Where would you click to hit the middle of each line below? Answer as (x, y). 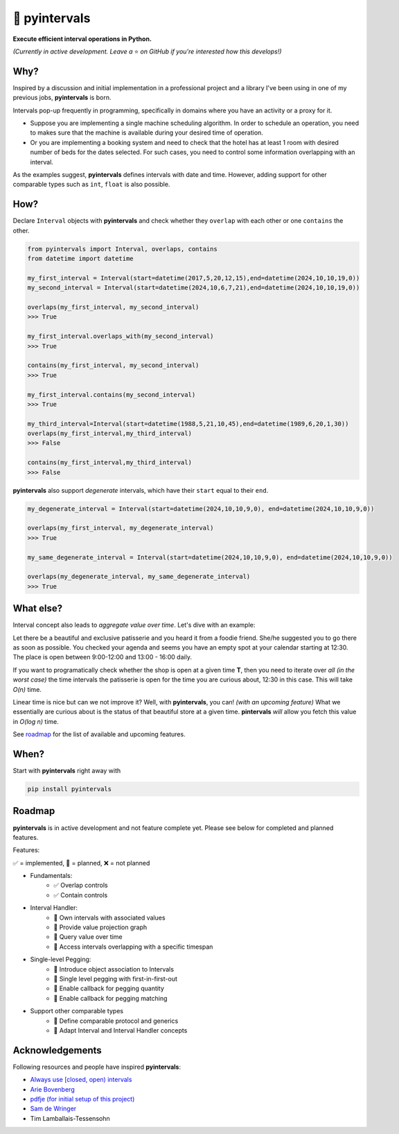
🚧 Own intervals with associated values (109, 917)
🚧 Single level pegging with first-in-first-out (116, 979)
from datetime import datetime (81, 259)
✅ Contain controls (81, 895)
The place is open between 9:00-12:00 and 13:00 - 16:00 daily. (102, 657)
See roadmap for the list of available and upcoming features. (99, 734)
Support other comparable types (77, 1011)
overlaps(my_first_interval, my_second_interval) (113, 307)
